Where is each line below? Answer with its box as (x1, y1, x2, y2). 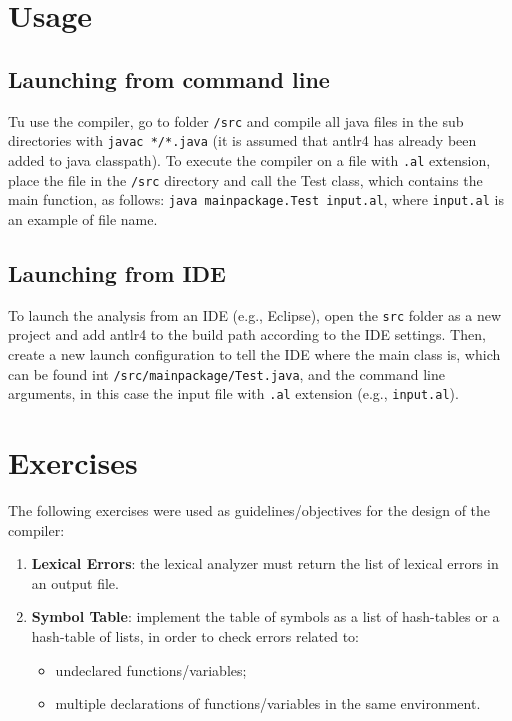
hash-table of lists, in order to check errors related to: (31, 625, 359, 646)
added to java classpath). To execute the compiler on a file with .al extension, (8, 149, 491, 170)
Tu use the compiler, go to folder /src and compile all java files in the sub (8, 110, 464, 131)
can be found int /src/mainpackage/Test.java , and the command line (8, 363, 445, 384)
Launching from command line (8, 63, 330, 94)
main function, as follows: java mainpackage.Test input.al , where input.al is (8, 189, 504, 210)
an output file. (31, 572, 119, 593)
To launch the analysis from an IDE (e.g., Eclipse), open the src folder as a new (8, 304, 502, 325)
